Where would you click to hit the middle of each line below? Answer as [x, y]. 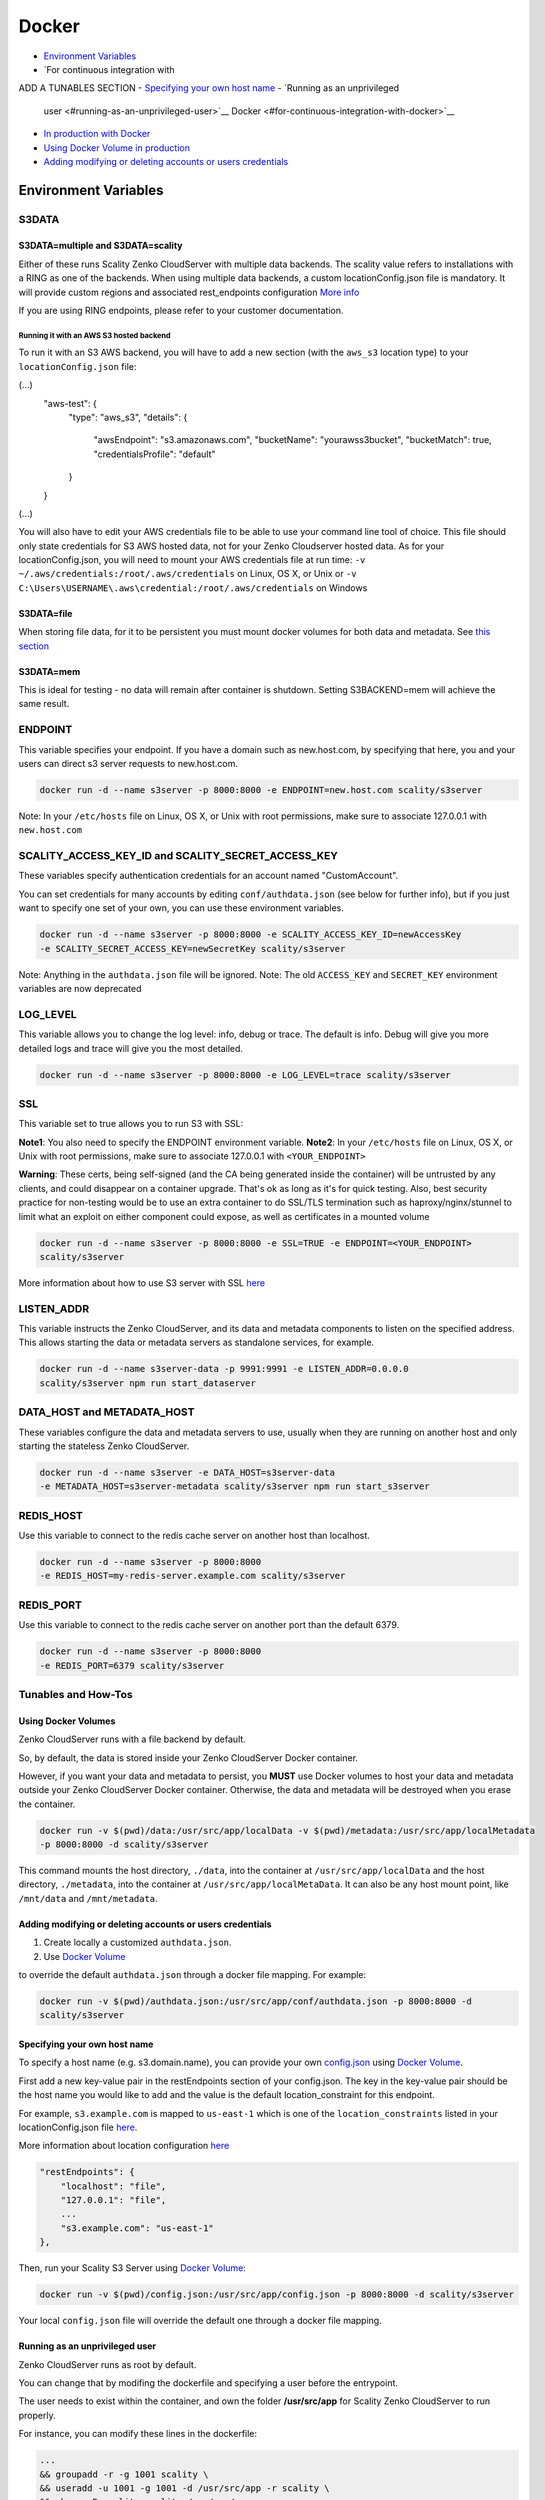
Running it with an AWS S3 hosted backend [94, 335]
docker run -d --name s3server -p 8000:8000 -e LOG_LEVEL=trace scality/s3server [245, 1074]
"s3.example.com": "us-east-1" [137, 2228]
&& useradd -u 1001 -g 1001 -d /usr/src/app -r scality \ [184, 2488]
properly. [37, 2415]
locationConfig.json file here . [78, 2127]
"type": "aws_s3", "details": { [128, 417]
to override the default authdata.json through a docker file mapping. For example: [192, 1974]
